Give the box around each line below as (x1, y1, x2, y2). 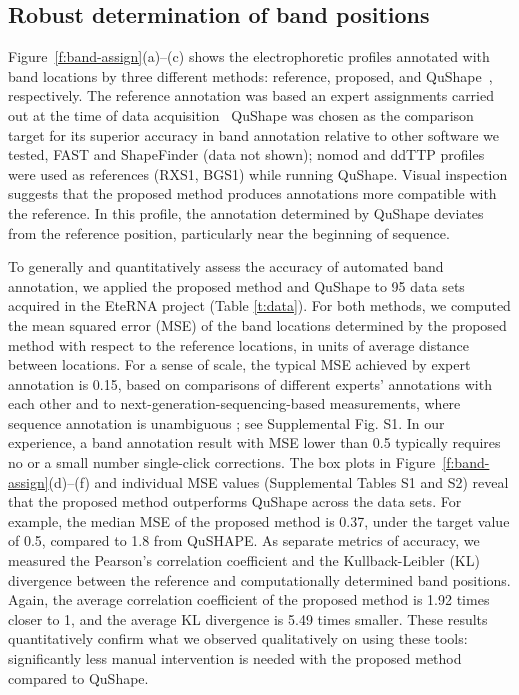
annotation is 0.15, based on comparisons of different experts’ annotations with (8, 373, 492, 394)
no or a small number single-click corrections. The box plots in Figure (8, 452, 436, 473)
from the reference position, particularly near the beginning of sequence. (8, 222, 450, 243)
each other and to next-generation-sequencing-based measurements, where (8, 393, 461, 414)
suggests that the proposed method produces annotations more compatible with (8, 183, 497, 204)
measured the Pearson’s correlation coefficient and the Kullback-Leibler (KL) (8, 550, 480, 571)
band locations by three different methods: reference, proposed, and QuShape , (8, 65, 493, 86)
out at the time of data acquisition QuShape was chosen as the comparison (8, 104, 474, 125)
